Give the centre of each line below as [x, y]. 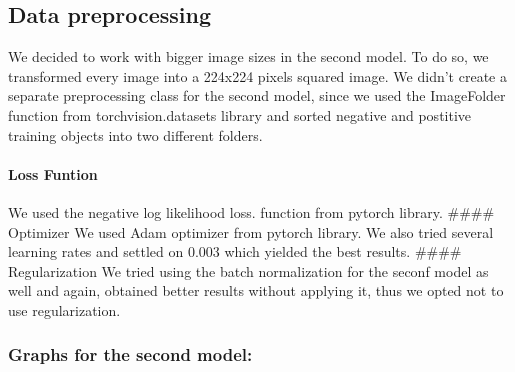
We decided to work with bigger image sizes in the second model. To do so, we [248, 56]
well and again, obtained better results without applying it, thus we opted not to [256, 290]
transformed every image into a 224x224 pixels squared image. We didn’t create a [257, 75]
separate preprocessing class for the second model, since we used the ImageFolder [257, 95]
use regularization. [64, 309]
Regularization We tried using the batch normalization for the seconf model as [248, 270]
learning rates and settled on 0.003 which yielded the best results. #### [235, 251]
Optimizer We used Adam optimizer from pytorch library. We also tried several [251, 231]
